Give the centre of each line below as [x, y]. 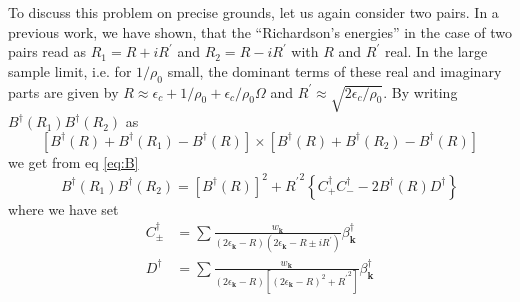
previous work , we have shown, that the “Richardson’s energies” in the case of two [260, 31]
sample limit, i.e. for [70, 70]
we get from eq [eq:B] [73, 161]
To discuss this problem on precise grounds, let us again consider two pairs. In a [253, 12]
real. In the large [436, 51]
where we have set [63, 208]
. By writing [420, 91]
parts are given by [63, 91]
